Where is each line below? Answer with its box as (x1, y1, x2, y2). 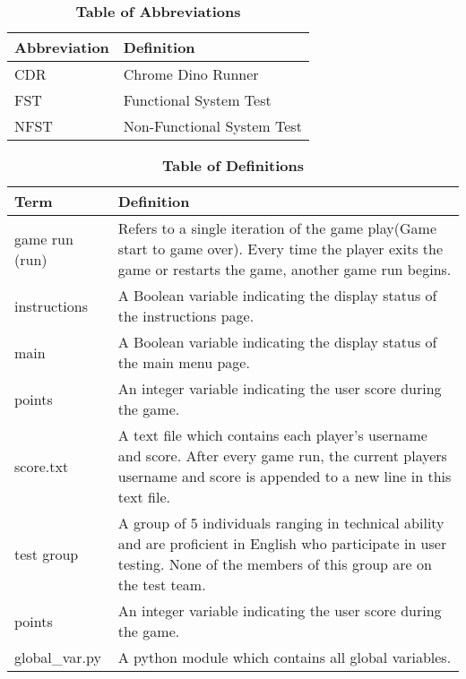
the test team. (117, 574, 206, 595)
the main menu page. (117, 352, 250, 373)
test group (14, 543, 79, 564)
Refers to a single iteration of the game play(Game (117, 218, 436, 238)
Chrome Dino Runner (123, 64, 259, 84)
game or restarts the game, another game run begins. (117, 259, 452, 279)
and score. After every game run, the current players (117, 445, 447, 466)
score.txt (14, 455, 69, 477)
